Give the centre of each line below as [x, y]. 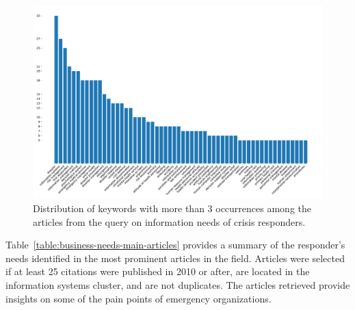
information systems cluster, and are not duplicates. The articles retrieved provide [178, 284]
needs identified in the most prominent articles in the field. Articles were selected [175, 258]
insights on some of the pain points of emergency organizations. [139, 298]
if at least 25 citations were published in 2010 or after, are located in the [158, 271]
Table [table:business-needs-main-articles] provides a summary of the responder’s [175, 245]
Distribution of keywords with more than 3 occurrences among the [172, 208]
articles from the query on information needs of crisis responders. [169, 221]
